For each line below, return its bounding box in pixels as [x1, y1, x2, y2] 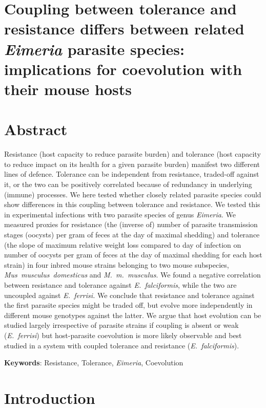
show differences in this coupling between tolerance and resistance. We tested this [4, 199, 260, 210]
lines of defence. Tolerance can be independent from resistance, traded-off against [4, 169, 259, 179]
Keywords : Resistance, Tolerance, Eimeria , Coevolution [4, 357, 183, 368]
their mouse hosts [4, 78, 132, 99]
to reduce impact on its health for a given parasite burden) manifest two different [4, 158, 260, 169]
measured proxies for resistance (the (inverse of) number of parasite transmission [4, 219, 258, 230]
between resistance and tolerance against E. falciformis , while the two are [4, 279, 237, 290]
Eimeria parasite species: [4, 38, 185, 60]
